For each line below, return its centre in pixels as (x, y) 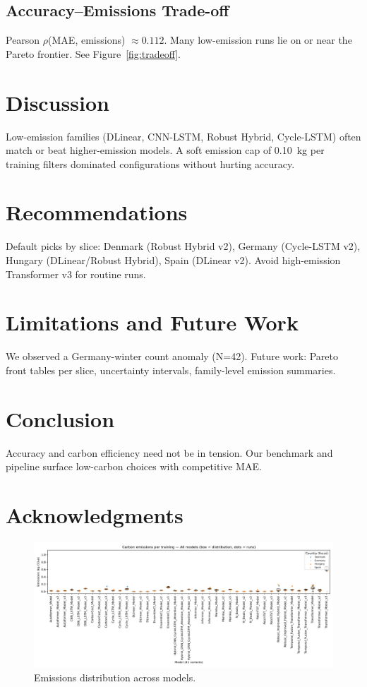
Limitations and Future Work (152, 322)
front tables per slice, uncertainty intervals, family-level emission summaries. (171, 370)
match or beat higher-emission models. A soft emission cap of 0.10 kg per (165, 150)
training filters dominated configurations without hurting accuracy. (150, 163)
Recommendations (97, 212)
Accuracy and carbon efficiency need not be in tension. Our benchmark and (169, 452)
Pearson (23, 40)
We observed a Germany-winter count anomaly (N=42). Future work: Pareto (172, 356)
